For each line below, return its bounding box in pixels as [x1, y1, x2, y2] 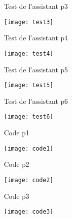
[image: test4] [4, 50, 54, 57]
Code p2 [4, 159, 29, 169]
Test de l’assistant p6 [4, 95, 68, 106]
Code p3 [4, 190, 29, 201]
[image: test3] [4, 18, 54, 26]
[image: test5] [4, 82, 54, 89]
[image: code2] [4, 176, 54, 184]
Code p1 [4, 127, 29, 137]
